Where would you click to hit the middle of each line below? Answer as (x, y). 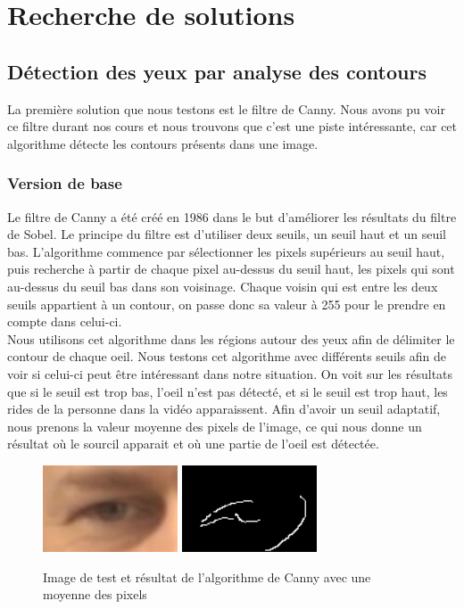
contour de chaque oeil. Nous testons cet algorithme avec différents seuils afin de (227, 356)
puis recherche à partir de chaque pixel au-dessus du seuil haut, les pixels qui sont (231, 269)
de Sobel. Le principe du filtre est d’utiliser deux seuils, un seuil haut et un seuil (227, 234)
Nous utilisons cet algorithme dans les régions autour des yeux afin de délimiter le (231, 338)
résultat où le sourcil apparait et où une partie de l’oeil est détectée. (193, 444)
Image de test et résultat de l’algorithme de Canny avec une (207, 576)
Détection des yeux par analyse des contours (217, 71)
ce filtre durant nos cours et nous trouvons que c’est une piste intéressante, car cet (232, 126)
